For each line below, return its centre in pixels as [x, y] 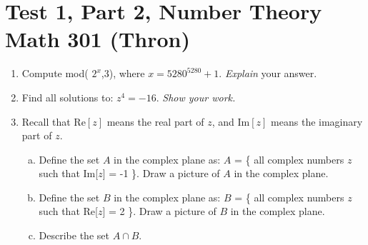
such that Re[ [68, 211]
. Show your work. [196, 97]
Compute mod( [55, 73]
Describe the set [74, 235]
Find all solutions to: [68, 97]
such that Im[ [69, 173]
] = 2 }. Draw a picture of [159, 211]
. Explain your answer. [268, 73]
